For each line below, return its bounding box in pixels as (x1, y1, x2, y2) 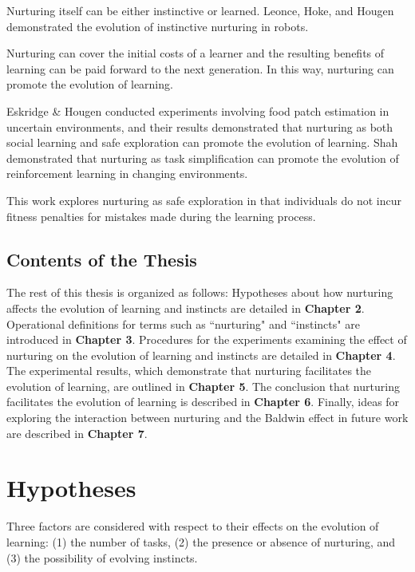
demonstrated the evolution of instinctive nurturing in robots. (6, 18, 309, 34)
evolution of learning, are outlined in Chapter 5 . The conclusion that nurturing (6, 377, 400, 394)
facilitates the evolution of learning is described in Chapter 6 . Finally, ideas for (6, 393, 400, 410)
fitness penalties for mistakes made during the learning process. (6, 207, 316, 224)
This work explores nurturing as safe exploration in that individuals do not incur (6, 191, 401, 208)
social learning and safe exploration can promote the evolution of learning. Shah (6, 134, 398, 151)
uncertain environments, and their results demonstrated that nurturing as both (6, 118, 393, 135)
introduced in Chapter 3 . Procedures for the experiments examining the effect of (6, 331, 407, 348)
